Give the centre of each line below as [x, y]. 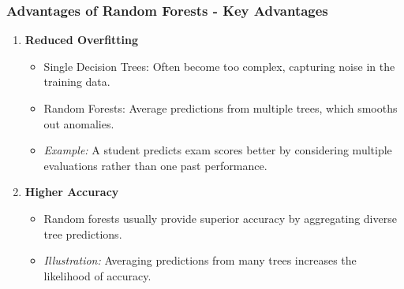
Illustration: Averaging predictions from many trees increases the [200, 260]
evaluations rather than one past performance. [155, 165]
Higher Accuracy [72, 192]
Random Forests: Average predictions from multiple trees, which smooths [221, 108]
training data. [77, 82]
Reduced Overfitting [82, 40]
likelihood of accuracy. [97, 275]
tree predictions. [83, 233]
